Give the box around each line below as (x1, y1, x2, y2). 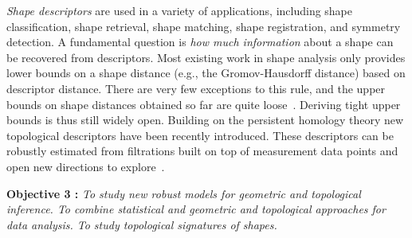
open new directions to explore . (6, 158, 165, 174)
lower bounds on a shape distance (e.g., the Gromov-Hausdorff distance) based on (6, 64, 406, 81)
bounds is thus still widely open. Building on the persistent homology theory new (6, 111, 404, 128)
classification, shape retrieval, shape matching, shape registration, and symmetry (6, 18, 401, 34)
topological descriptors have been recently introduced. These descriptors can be (6, 127, 394, 143)
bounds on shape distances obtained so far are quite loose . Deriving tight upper (6, 96, 401, 112)
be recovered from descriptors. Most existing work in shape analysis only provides (6, 49, 406, 65)
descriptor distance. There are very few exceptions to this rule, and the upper (6, 80, 386, 96)
